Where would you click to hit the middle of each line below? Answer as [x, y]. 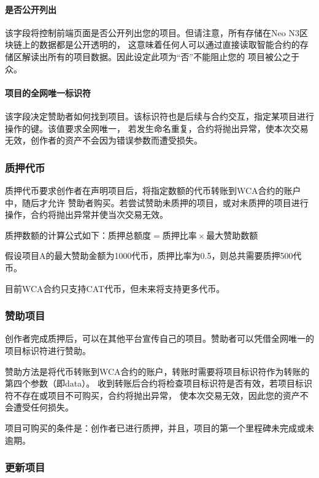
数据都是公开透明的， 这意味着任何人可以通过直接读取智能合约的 [169, 44]
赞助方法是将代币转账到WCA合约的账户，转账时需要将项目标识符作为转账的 [157, 371]
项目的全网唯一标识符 [48, 92]
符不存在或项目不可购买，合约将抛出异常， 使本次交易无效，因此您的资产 [152, 395]
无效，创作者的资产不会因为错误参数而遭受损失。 [104, 140]
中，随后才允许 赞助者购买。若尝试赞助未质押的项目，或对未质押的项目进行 [157, 202]
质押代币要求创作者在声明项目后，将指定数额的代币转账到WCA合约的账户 [153, 190]
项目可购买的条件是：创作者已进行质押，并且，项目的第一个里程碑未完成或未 [159, 427]
